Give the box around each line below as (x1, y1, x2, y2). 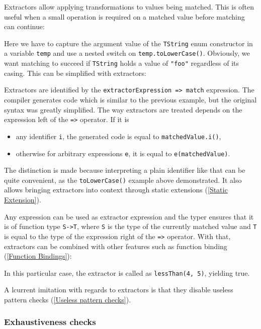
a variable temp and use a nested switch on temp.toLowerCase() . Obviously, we (4, 48, 250, 58)
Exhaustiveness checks (4, 315, 96, 328)
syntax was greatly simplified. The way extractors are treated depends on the (4, 104, 242, 115)
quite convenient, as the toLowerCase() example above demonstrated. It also (4, 174, 242, 185)
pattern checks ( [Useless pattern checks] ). (4, 294, 131, 304)
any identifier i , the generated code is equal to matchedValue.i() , (16, 131, 221, 141)
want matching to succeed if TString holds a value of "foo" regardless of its (4, 58, 239, 68)
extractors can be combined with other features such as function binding (4, 241, 227, 251)
